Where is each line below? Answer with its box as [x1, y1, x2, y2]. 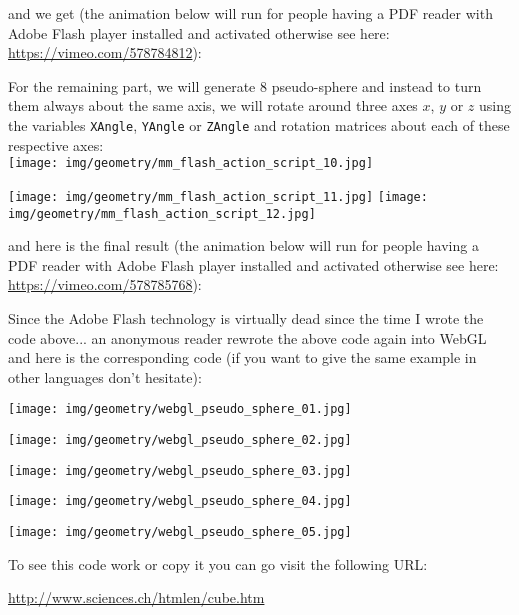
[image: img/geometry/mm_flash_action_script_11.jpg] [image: [8, 189, 428, 204]
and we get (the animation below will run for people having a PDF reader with [8, 3, 493, 23]
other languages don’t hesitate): [8, 366, 202, 387]
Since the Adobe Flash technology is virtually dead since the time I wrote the [8, 307, 484, 328]
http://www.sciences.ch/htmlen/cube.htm [8, 587, 265, 608]
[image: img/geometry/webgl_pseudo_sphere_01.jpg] [8, 402, 352, 417]
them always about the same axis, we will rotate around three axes [8, 95, 418, 116]
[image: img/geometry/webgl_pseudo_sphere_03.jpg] [8, 463, 352, 478]
